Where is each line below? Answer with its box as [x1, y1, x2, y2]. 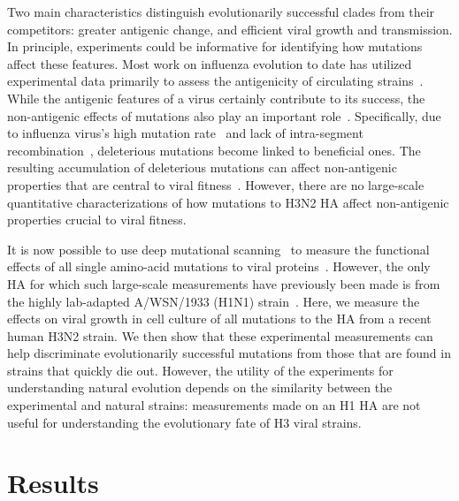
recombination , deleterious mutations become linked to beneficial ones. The [7, 140, 421, 159]
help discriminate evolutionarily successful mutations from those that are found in [7, 344, 451, 362]
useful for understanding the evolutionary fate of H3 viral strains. [7, 413, 362, 431]
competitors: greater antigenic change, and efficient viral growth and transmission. [7, 19, 453, 38]
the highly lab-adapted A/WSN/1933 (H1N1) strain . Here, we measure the [7, 292, 420, 310]
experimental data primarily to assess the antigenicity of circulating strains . [7, 72, 424, 90]
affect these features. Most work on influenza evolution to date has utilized [7, 54, 412, 72]
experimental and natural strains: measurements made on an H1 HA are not [7, 396, 421, 414]
